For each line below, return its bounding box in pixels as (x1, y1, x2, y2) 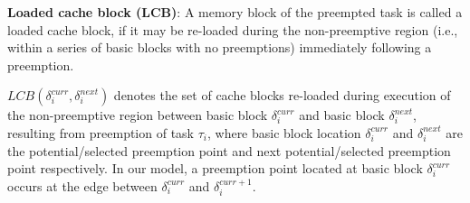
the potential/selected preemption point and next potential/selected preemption (7, 141, 451, 160)
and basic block (299, 106, 385, 125)
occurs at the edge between (7, 176, 158, 195)
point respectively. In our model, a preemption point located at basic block (7, 159, 423, 178)
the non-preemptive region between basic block (7, 106, 268, 125)
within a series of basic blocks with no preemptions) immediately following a (7, 38, 432, 57)
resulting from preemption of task (7, 123, 195, 142)
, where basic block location (206, 123, 361, 142)
